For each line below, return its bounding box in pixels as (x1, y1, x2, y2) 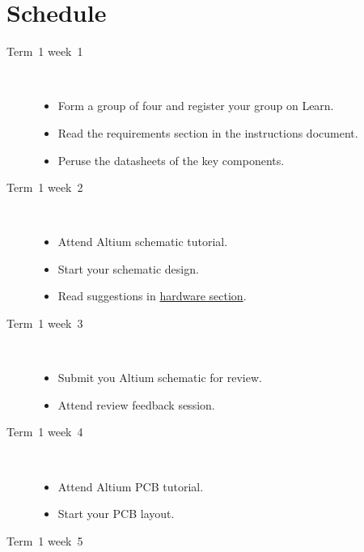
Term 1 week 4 (6, 423, 83, 440)
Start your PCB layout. (57, 505, 175, 522)
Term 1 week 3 (6, 315, 83, 332)
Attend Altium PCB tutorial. (57, 478, 204, 495)
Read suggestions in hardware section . (57, 287, 247, 304)
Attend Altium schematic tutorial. (57, 233, 228, 250)
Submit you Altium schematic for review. (57, 369, 262, 386)
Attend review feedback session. (57, 396, 215, 413)
